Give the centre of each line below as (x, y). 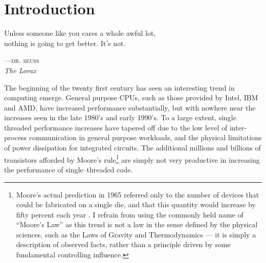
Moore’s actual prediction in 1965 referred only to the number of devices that (138, 194)
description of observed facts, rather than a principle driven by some (123, 244)
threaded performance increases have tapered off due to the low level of (116, 127)
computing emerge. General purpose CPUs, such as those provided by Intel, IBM (131, 97)
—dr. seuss (22, 60)
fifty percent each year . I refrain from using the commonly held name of (130, 214)
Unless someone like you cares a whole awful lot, (80, 33)
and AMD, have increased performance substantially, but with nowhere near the (130, 107)
